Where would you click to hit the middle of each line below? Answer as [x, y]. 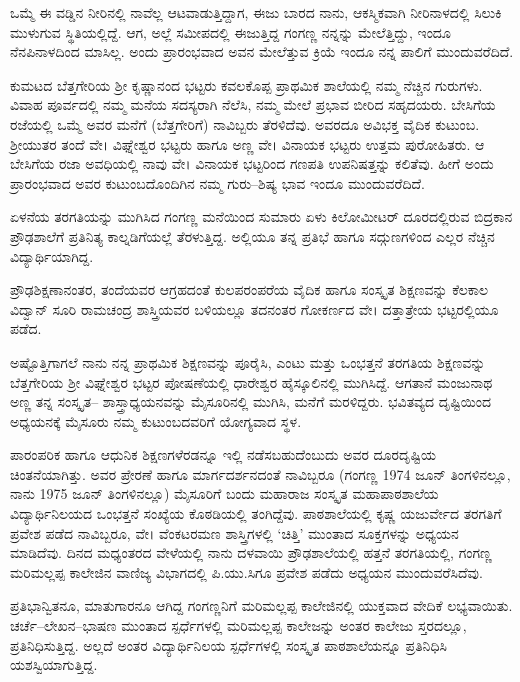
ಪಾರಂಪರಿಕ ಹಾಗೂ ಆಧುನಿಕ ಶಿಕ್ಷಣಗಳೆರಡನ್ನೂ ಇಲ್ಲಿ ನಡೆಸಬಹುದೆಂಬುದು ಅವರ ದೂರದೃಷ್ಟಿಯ [223, 454]
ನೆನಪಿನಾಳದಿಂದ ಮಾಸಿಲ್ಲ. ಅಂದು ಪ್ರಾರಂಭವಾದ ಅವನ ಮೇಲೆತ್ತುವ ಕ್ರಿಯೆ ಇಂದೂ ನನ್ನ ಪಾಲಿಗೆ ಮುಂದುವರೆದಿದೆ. [262, 51]
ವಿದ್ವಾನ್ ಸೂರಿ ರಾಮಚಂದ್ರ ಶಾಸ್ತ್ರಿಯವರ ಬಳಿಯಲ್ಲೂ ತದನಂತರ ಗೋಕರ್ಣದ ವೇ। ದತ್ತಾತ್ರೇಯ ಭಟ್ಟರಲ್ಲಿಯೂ [254, 308]
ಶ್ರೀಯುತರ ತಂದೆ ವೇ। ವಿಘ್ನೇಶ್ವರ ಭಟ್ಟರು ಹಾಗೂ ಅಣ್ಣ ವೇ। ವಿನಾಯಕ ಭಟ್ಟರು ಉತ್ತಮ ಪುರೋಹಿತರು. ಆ [247, 143]
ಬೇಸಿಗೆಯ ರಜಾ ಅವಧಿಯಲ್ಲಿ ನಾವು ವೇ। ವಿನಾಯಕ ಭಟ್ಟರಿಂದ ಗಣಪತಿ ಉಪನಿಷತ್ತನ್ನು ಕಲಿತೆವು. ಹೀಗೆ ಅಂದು [252, 163]
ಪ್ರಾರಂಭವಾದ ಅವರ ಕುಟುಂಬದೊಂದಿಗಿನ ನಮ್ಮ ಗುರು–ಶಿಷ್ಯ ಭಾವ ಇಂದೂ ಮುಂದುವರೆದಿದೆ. [217, 182]
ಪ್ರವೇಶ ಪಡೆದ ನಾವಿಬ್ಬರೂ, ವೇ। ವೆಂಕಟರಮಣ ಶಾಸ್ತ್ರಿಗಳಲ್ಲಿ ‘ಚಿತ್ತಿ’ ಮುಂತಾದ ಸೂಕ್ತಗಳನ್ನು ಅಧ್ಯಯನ [234, 532]
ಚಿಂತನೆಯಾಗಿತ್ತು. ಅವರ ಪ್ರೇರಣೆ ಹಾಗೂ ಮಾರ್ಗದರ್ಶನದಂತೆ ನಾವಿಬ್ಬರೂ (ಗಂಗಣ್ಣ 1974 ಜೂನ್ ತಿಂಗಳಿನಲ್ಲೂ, [260, 473]
